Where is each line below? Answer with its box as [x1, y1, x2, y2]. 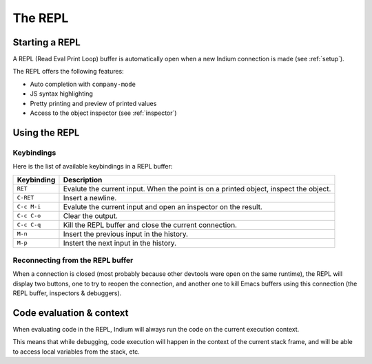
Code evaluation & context [12, 307, 129, 319]
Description [63, 175, 103, 184]
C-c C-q [17, 221, 41, 228]
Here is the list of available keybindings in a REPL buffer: [12, 162, 173, 171]
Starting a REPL [12, 36, 81, 48]
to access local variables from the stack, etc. [12, 347, 141, 356]
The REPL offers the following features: [12, 67, 124, 76]
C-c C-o [17, 212, 41, 220]
